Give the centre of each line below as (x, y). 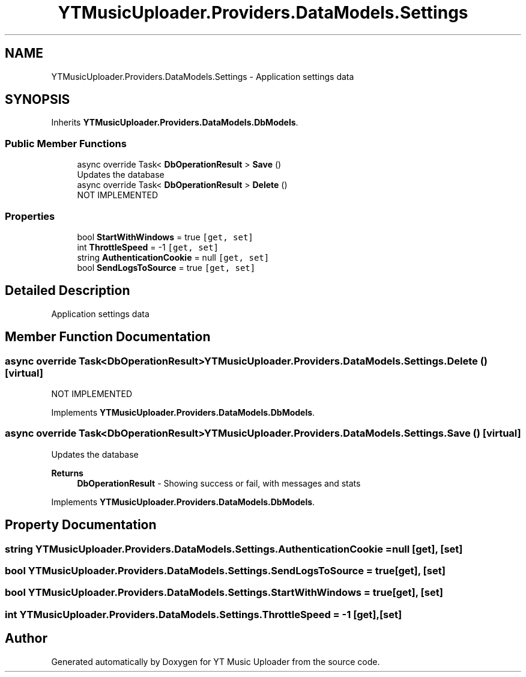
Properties (30, 216)
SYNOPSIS (38, 100)
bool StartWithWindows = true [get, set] (165, 237)
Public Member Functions (66, 143)
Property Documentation (81, 525)
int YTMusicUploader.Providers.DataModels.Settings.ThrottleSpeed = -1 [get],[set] (204, 614)
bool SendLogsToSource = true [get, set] (166, 267)
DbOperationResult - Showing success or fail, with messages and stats (219, 483)
